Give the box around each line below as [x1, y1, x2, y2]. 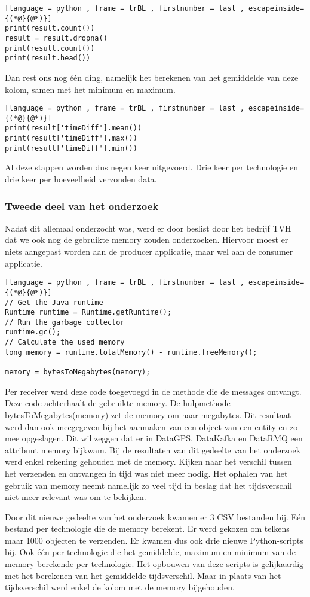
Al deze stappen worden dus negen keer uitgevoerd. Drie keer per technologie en [5, 161, 298, 173]
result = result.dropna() [5, 33, 108, 42]
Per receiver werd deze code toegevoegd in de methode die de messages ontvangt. [5, 385, 302, 397]
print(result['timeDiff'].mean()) [5, 124, 142, 133]
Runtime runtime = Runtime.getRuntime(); [5, 308, 172, 317]
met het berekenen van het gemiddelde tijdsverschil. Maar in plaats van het [5, 569, 281, 581]
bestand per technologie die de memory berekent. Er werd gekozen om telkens [5, 522, 290, 535]
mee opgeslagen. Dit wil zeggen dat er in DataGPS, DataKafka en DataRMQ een [5, 432, 303, 444]
